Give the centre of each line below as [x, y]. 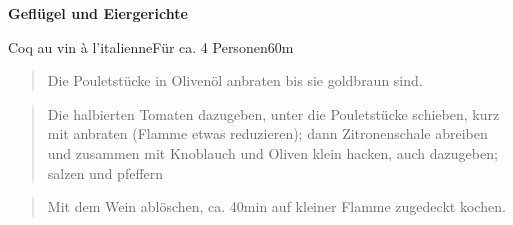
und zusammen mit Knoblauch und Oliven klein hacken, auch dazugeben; [272, 152]
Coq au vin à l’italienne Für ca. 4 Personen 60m [151, 46]
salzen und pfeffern [105, 172]
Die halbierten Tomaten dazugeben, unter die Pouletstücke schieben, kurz [273, 113]
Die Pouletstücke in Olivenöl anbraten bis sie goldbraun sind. [235, 80]
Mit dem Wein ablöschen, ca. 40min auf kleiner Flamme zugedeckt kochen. [276, 206]
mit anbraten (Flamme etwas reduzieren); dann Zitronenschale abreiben [267, 133]
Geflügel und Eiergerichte [98, 13]
